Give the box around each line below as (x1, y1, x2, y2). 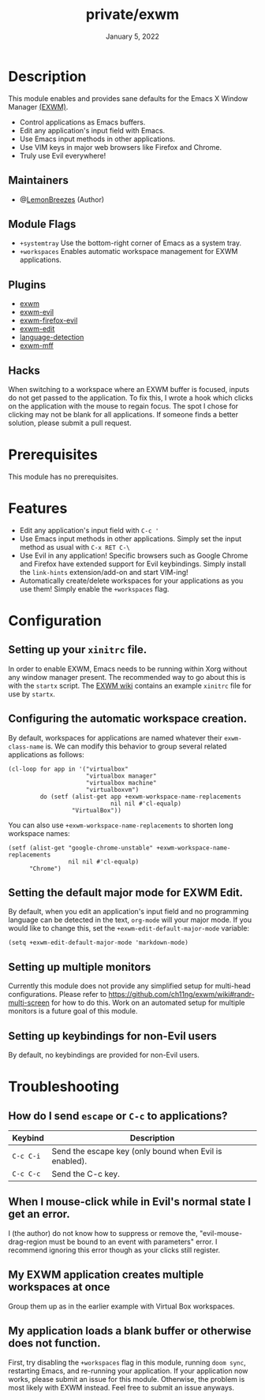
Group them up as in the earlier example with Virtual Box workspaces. (8, 1301, 235, 1311)
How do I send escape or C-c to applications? (8, 1109, 228, 1122)
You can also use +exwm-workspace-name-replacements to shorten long (8, 820, 233, 830)
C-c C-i (12, 1152, 41, 1161)
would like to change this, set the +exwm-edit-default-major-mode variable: (8, 924, 250, 933)
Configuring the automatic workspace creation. (8, 712, 248, 726)
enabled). (51, 1155, 88, 1167)
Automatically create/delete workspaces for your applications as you (19, 576, 244, 585)
